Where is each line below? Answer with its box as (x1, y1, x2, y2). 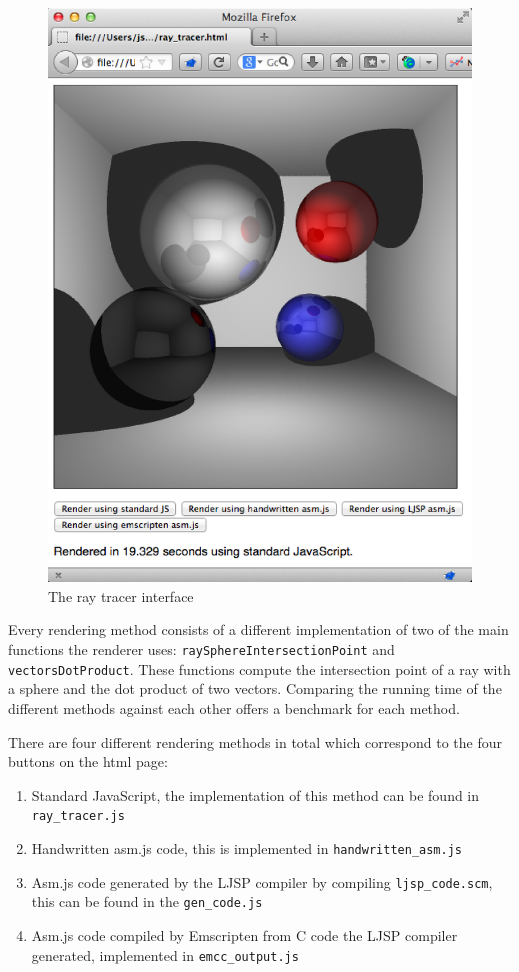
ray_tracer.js (31, 809, 125, 824)
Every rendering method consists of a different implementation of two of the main (8, 619, 509, 640)
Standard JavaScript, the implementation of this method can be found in (31, 784, 480, 805)
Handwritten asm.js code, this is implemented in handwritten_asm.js (31, 838, 462, 859)
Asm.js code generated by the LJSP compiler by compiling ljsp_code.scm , (31, 871, 493, 892)
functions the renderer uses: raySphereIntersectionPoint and (8, 639, 395, 660)
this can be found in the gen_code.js (31, 891, 263, 912)
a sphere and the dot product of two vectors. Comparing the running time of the (8, 678, 502, 699)
